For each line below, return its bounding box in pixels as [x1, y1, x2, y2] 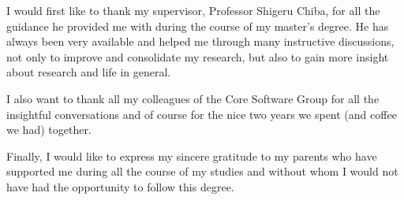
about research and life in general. [6, 64, 171, 80]
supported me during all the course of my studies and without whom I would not [6, 163, 398, 180]
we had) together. [6, 121, 92, 138]
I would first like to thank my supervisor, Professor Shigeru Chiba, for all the [6, 2, 380, 18]
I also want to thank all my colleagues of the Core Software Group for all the [6, 90, 380, 106]
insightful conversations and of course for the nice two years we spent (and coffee [6, 106, 397, 122]
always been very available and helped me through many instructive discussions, [6, 33, 395, 50]
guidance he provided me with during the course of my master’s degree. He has [6, 17, 389, 34]
